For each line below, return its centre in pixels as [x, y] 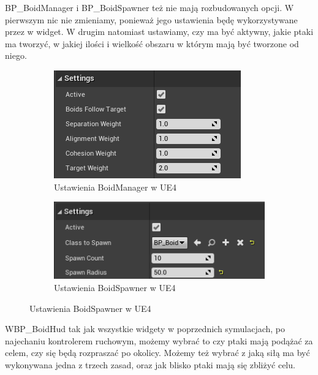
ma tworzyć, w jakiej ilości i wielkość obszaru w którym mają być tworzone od [152, 43]
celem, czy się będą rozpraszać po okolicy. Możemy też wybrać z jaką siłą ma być [157, 353]
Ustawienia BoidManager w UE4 [115, 187]
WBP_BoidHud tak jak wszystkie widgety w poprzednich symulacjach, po [145, 329]
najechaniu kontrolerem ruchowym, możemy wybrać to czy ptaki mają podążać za [159, 340]
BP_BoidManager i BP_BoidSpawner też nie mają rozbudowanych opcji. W [150, 7]
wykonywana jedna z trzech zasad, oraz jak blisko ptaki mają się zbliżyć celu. [150, 365]
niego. [16, 55]
